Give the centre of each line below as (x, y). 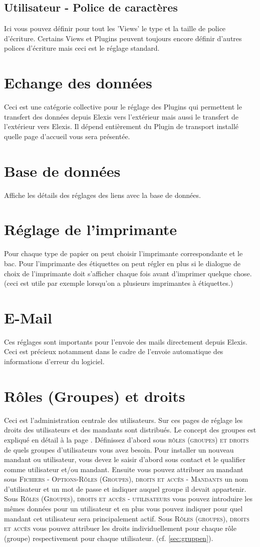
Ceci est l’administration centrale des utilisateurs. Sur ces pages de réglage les (123, 420)
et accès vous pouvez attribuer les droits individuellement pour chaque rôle (120, 528)
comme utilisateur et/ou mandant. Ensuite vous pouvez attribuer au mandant (124, 469)
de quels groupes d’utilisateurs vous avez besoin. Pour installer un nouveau (119, 449)
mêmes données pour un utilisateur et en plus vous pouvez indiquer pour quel (123, 509)
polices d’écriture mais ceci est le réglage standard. (82, 48)
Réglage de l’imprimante (91, 229)
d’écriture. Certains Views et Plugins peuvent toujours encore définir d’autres (123, 38)
